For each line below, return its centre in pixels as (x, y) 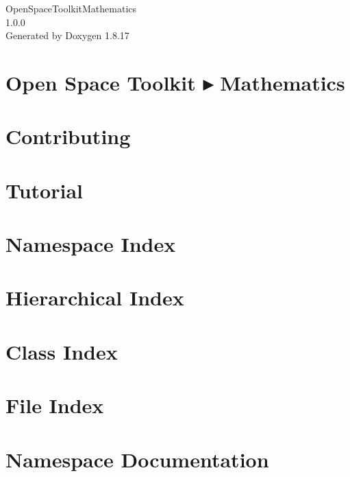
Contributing (68, 136)
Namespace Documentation (137, 459)
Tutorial (45, 190)
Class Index (62, 351)
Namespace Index (91, 244)
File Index (55, 405)
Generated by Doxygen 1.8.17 (67, 35)
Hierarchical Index (95, 298)
